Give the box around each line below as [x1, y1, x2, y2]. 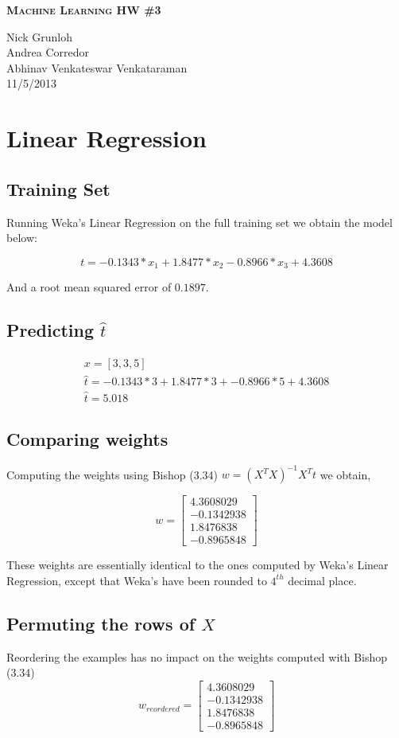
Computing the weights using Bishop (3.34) [6, 466, 219, 482]
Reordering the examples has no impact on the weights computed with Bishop [6, 648, 388, 665]
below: [6, 229, 37, 246]
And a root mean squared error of [6, 279, 172, 295]
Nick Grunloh [6, 28, 72, 45]
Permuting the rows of [6, 611, 196, 635]
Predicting [6, 318, 94, 342]
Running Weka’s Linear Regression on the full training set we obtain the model [6, 213, 393, 230]
